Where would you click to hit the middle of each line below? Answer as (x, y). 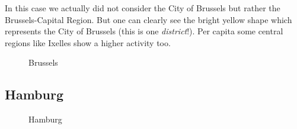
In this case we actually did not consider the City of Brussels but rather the (143, 8)
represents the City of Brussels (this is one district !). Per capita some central (144, 31)
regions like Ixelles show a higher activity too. (88, 42)
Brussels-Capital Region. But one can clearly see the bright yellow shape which (148, 19)
